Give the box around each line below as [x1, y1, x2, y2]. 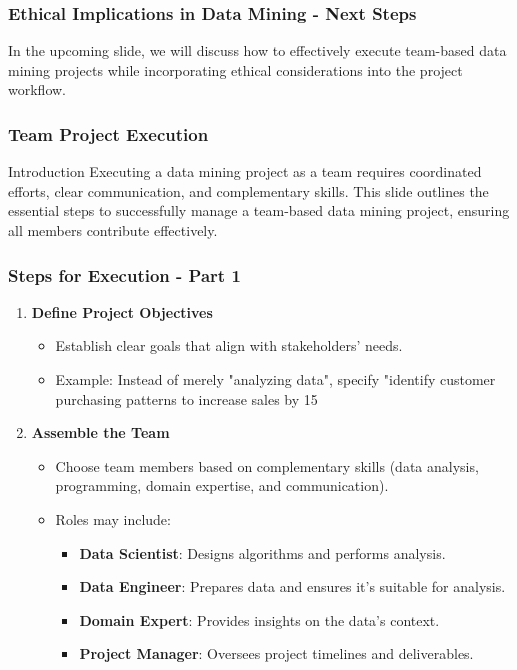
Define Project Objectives [31, 301, 213, 322]
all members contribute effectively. [8, 220, 218, 240]
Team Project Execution [8, 121, 209, 146]
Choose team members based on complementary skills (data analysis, [55, 455, 479, 476]
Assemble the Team [31, 422, 170, 443]
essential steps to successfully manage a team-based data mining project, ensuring [8, 200, 510, 221]
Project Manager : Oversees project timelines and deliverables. [79, 643, 474, 664]
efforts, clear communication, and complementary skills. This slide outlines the [8, 180, 489, 201]
